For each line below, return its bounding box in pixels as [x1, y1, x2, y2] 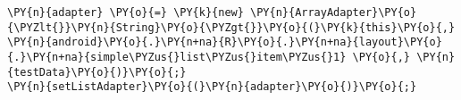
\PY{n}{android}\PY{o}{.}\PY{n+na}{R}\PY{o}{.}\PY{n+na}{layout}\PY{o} [7, 36, 442, 49]
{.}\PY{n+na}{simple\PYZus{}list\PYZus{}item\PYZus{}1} [7, 50, 347, 63]
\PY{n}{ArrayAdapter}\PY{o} [250, 6, 417, 19]
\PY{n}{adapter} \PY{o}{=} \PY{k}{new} [7, 6, 244, 19]
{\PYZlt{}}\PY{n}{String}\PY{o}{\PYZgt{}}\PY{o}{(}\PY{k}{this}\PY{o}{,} [7, 21, 456, 34]
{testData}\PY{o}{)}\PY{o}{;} [7, 65, 187, 79]
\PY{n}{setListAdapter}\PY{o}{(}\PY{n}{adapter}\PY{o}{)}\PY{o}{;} [7, 80, 417, 94]
